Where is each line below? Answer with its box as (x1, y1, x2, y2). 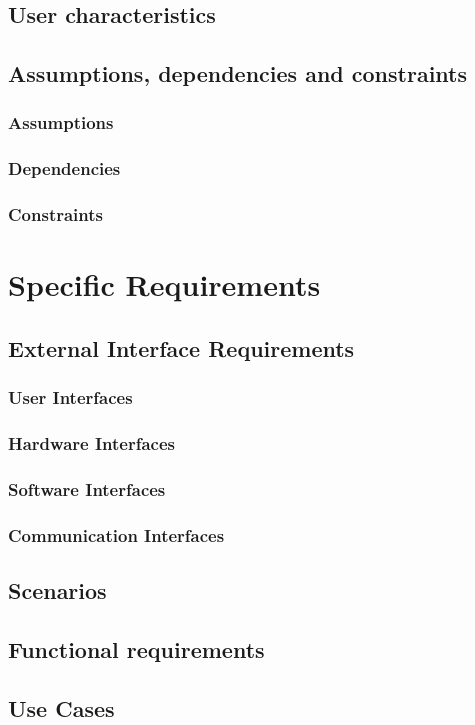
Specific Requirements (8, 264, 321, 305)
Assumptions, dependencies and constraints (8, 58, 467, 89)
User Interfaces (8, 385, 133, 410)
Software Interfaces (8, 476, 166, 501)
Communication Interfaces (8, 522, 225, 547)
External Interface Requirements (8, 332, 355, 363)
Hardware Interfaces (8, 431, 175, 456)
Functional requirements (8, 633, 265, 664)
